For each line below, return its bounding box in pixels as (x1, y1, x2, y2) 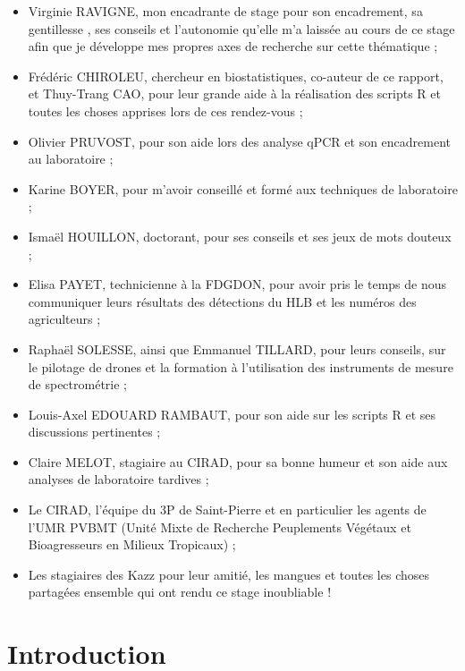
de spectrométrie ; (28, 375, 127, 394)
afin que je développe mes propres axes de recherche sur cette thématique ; (28, 37, 438, 55)
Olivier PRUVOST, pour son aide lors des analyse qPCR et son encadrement (28, 132, 452, 150)
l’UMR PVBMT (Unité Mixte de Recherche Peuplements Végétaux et (28, 517, 411, 536)
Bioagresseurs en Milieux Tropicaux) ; (28, 535, 236, 554)
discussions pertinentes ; (28, 422, 161, 441)
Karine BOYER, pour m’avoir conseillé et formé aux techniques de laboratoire (28, 179, 458, 198)
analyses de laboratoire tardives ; (28, 470, 209, 488)
